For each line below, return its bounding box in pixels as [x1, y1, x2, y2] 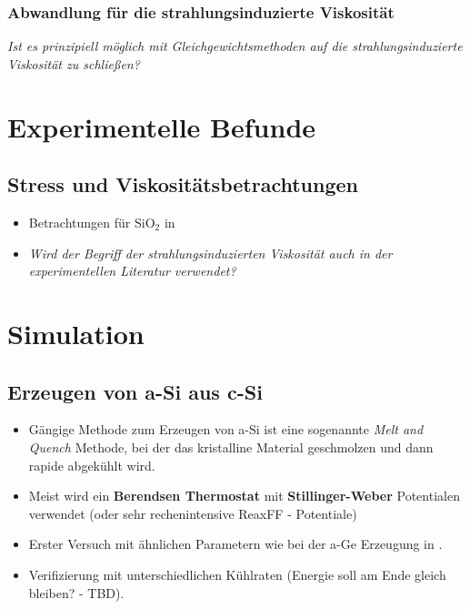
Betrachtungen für [28, 212, 131, 231]
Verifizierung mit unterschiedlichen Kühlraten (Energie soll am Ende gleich [28, 564, 446, 584]
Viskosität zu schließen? [7, 54, 140, 73]
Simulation [7, 314, 145, 351]
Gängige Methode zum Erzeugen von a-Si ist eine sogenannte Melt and [28, 420, 424, 439]
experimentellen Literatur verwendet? [28, 261, 236, 280]
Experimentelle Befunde [7, 107, 316, 145]
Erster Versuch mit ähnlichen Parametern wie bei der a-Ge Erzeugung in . [28, 534, 443, 553]
